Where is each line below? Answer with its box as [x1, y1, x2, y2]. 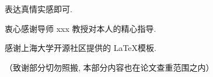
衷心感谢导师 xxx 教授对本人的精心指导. [5, 22, 156, 34]
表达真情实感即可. [5, 3, 72, 14]
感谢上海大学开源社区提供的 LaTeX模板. [5, 42, 156, 54]
